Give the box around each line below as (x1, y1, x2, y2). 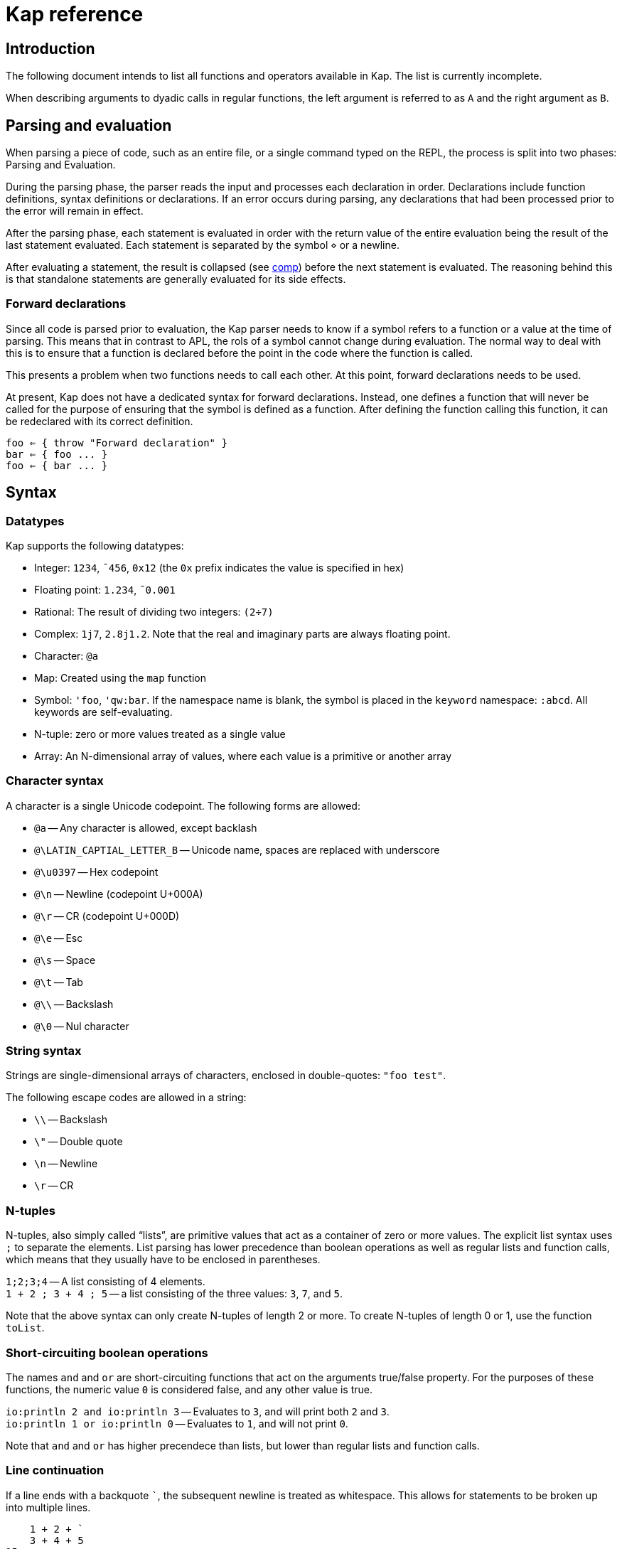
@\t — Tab (34, 975, 83, 988)
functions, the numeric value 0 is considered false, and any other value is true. (6, 1383, 373, 1395)
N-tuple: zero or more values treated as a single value (34, 727, 286, 740)
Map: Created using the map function (34, 671, 207, 684)
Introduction (6, 39, 95, 58)
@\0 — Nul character (34, 1019, 129, 1032)
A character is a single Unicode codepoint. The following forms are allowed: (6, 799, 360, 812)
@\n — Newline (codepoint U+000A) (34, 887, 203, 900)
